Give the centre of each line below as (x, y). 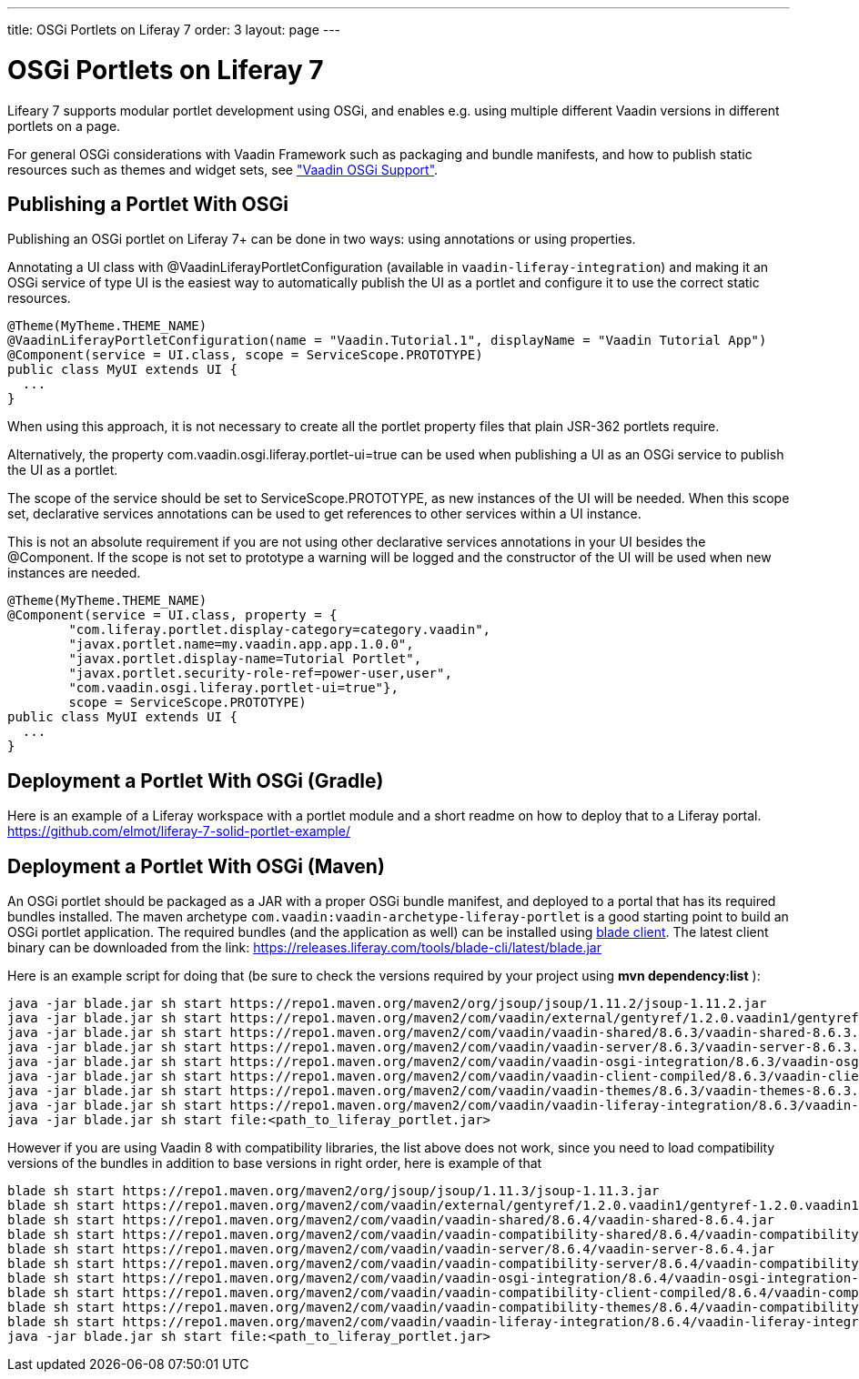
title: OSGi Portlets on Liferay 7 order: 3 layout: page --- (174, 30)
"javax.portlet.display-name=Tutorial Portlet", (245, 659)
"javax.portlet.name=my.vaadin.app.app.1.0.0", (241, 644)
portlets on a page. (64, 126)
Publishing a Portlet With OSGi (148, 204)
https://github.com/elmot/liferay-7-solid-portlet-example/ (179, 831)
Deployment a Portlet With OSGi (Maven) (196, 866)
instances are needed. (74, 573)
